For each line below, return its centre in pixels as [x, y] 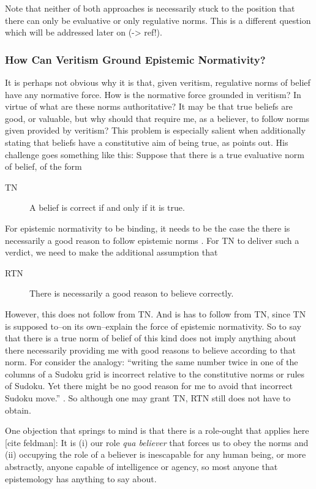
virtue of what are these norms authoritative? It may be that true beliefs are [149, 106]
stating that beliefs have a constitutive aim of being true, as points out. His [147, 142]
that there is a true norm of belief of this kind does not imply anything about [151, 338]
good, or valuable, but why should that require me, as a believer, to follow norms [157, 118]
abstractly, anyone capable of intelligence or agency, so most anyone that [141, 467]
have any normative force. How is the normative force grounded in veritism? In [153, 94]
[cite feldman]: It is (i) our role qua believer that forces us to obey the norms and [157, 442]
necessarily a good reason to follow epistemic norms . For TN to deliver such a [152, 240]
